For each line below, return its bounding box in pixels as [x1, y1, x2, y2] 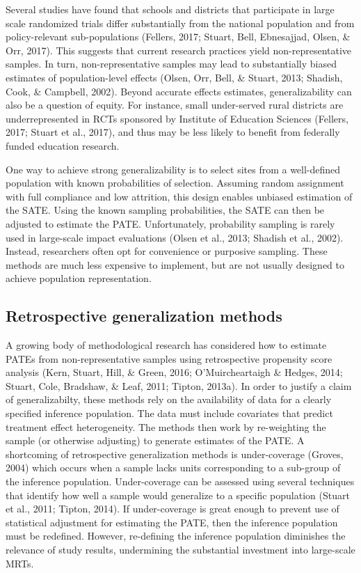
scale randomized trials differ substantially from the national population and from [6, 15, 355, 30]
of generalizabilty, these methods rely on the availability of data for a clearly [6, 392, 332, 407]
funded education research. [6, 138, 120, 152]
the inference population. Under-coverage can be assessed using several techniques [6, 474, 355, 489]
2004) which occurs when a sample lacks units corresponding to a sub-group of [6, 460, 341, 475]
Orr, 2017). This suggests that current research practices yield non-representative [6, 42, 352, 57]
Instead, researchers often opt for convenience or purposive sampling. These [6, 244, 328, 258]
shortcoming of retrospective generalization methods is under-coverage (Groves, [6, 446, 344, 461]
